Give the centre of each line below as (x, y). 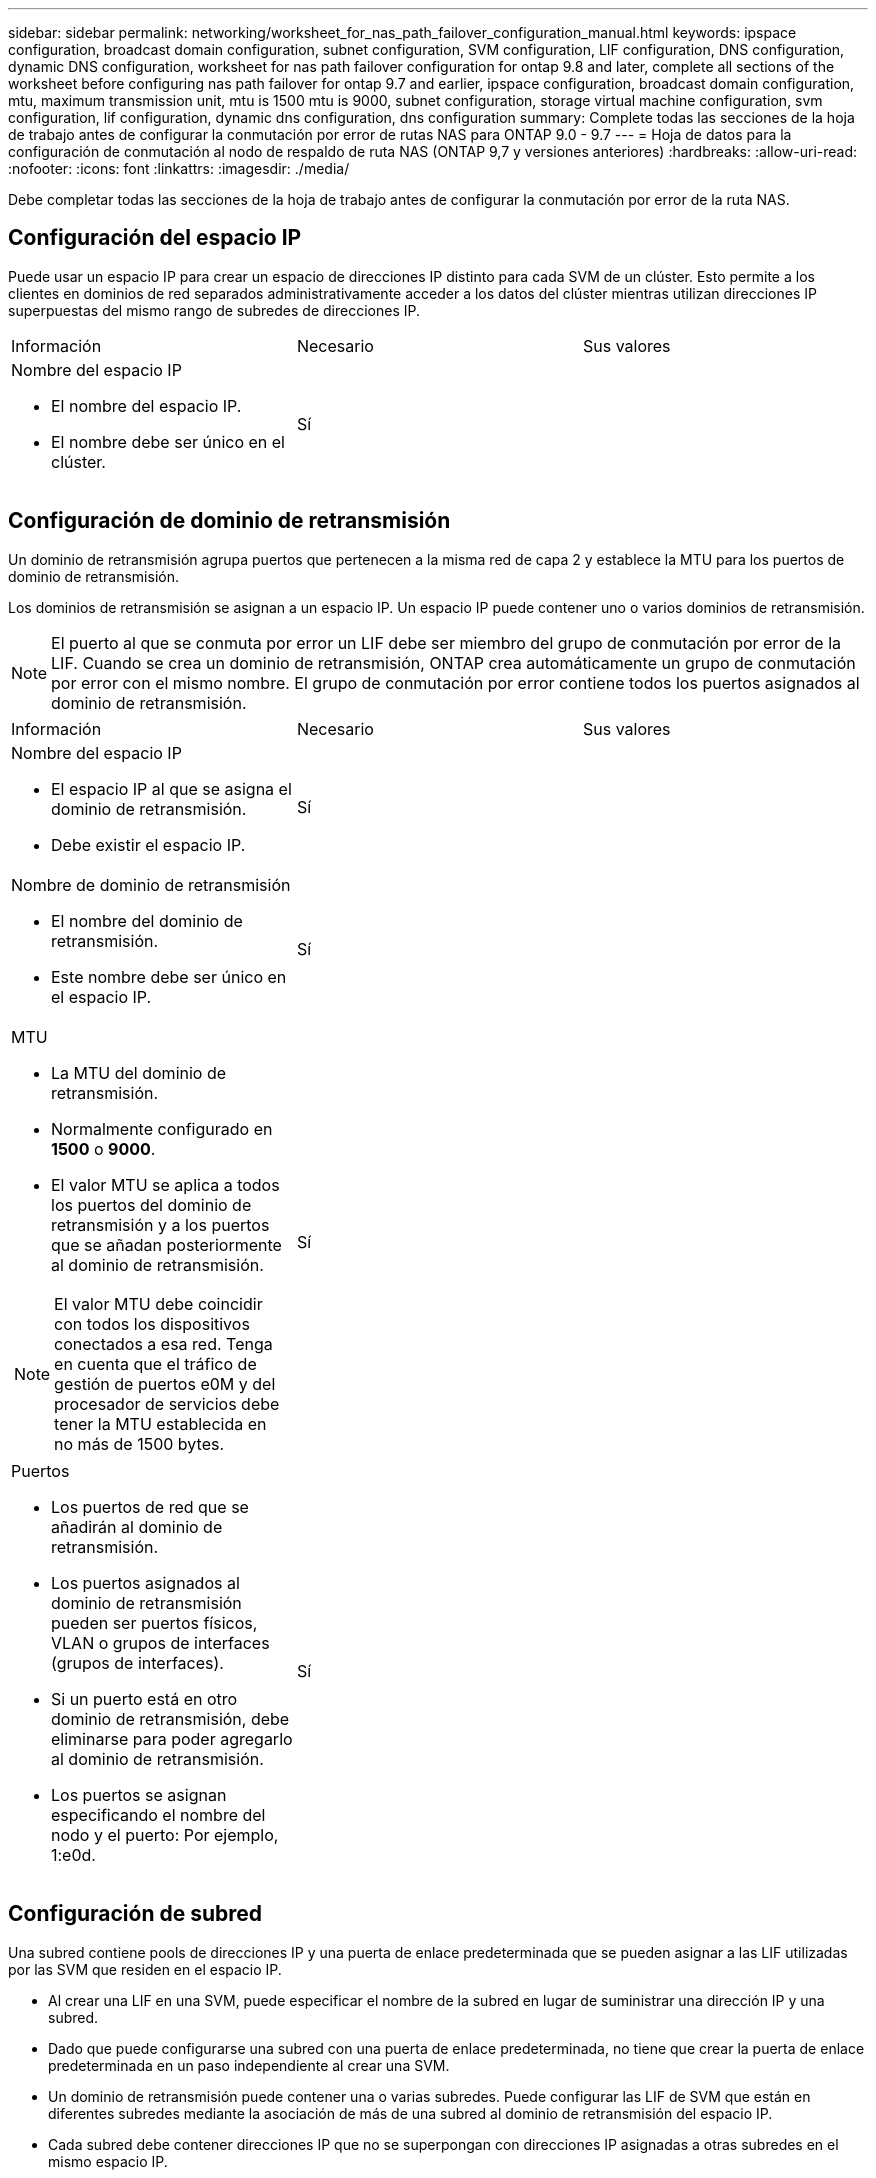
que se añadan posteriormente (166, 1244)
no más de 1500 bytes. (139, 1443)
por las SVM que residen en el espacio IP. (145, 1969)
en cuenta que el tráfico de (155, 1363)
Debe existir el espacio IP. (148, 844)
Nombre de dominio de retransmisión (151, 884)
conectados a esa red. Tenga (163, 1343)
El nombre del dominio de (147, 920)
